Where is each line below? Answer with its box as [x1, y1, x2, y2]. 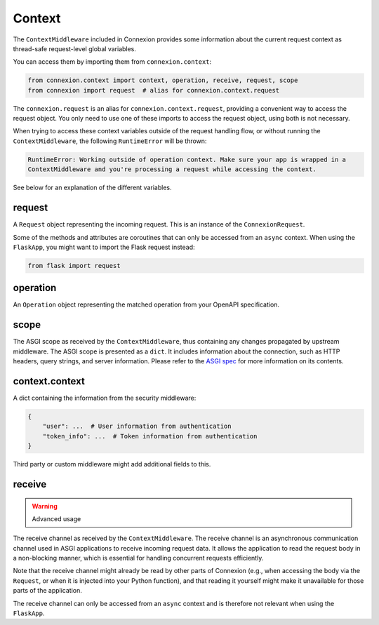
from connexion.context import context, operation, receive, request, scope [27, 76, 298, 84]
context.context [13, 375, 86, 387]
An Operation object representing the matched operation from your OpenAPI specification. [13, 300, 280, 309]
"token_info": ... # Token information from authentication [42, 432, 258, 440]
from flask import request [27, 262, 121, 269]
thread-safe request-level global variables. [13, 44, 137, 53]
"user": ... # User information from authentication [42, 422, 232, 431]
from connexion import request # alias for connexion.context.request [27, 86, 280, 94]
